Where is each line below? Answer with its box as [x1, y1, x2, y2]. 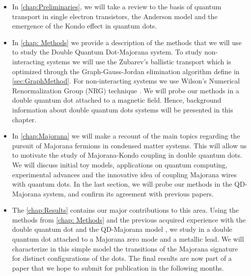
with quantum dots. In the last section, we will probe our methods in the [12, 179, 232, 189]
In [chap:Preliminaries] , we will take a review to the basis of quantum [12, 1, 222, 11]
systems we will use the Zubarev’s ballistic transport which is [47, 56, 231, 66]
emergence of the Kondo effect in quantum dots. [12, 21, 157, 31]
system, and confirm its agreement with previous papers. [43, 188, 214, 198]
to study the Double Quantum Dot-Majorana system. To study [12, 47, 202, 57]
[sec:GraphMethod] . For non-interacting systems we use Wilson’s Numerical [12, 76, 240, 86]
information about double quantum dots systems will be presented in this [12, 104, 233, 114]
